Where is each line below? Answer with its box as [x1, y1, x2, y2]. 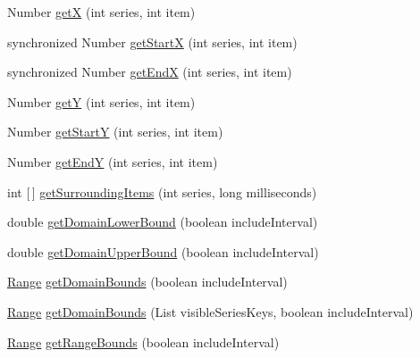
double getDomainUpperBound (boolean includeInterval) [7, 242, 319, 261]
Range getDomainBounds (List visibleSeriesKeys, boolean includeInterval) [7, 302, 414, 321]
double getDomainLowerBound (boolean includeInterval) [7, 212, 318, 231]
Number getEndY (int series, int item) [7, 152, 218, 171]
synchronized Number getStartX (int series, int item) [7, 32, 298, 51]
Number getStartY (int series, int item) [7, 122, 223, 141]
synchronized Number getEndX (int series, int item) [7, 62, 292, 81]
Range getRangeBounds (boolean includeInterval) [7, 332, 280, 351]
